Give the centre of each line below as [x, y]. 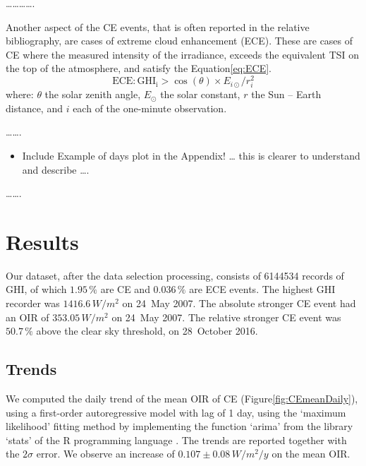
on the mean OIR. [311, 454]
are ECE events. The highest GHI [262, 289]
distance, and [34, 108]
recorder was [33, 303]
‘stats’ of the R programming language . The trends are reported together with [176, 440]
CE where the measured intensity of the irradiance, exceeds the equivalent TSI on [183, 54]
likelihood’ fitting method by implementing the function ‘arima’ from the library [179, 426]
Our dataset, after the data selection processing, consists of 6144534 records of [175, 275]
